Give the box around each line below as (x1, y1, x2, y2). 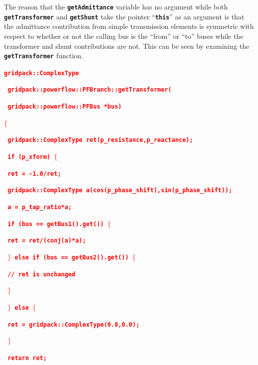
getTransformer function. (4, 50, 83, 61)
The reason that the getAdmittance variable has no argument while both (4, 1, 228, 11)
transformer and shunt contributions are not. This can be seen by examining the (4, 40, 250, 51)
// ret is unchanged (7, 270, 76, 278)
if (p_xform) (7, 153, 51, 160)
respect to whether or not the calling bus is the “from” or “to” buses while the (4, 30, 244, 41)
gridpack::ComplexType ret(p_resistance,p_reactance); (7, 136, 193, 144)
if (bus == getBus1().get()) (7, 220, 104, 228)
